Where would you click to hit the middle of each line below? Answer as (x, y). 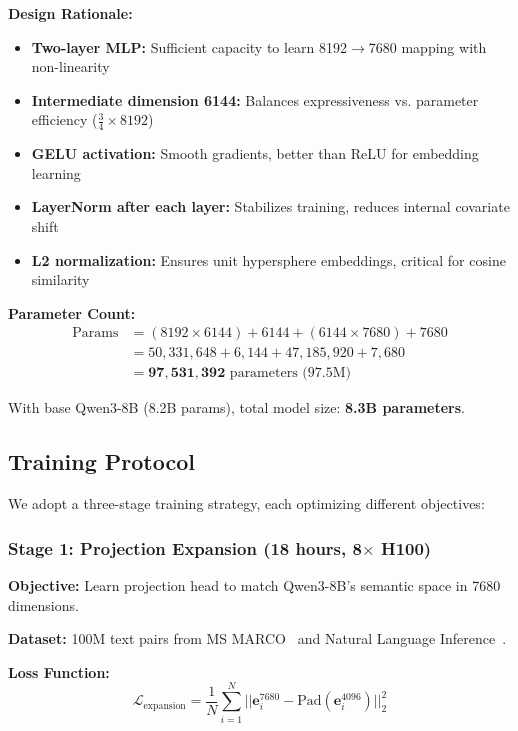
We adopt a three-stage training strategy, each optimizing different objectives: (246, 503)
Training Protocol (102, 461)
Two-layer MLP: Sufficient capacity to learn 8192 (189, 46)
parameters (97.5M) (290, 373)
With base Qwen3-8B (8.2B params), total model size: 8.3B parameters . (236, 407)
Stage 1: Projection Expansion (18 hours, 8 (185, 547)
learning (56, 172)
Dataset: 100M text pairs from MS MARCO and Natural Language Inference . (257, 638)
